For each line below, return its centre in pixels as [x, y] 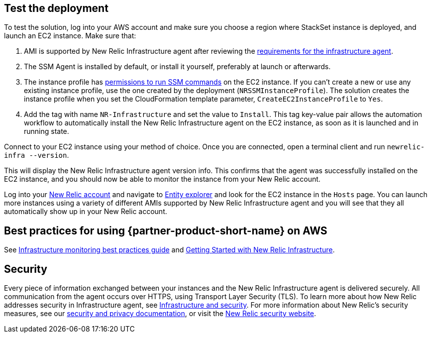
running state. [47, 131]
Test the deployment [56, 8]
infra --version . [37, 155]
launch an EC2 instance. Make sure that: [70, 36]
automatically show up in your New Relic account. [86, 212]
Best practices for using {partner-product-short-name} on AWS [166, 230]
